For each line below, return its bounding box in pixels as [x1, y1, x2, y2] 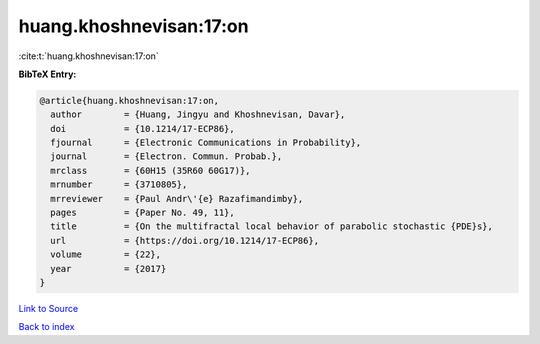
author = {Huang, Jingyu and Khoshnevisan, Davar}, [50, 109, 346, 120]
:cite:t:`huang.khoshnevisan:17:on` [18, 50, 159, 62]
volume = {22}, [50, 249, 162, 260]
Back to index [18, 321, 75, 333]
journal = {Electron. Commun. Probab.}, [50, 151, 283, 162]
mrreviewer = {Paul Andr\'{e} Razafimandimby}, [50, 193, 304, 204]
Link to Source [18, 302, 79, 314]
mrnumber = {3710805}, [50, 179, 188, 190]
